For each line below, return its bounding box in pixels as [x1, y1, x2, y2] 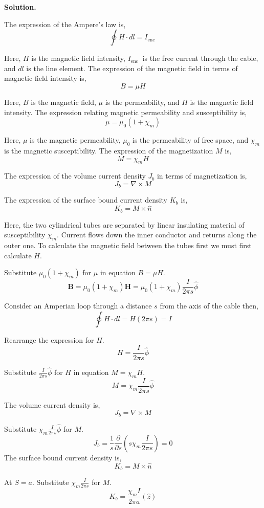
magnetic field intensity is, [4, 73, 86, 83]
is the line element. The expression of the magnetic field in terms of [26, 62, 238, 73]
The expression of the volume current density [4, 170, 146, 181]
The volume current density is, [4, 399, 100, 410]
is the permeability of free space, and [133, 135, 249, 145]
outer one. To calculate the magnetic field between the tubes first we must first [4, 240, 252, 251]
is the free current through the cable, [142, 53, 258, 63]
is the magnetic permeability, [30, 135, 121, 145]
